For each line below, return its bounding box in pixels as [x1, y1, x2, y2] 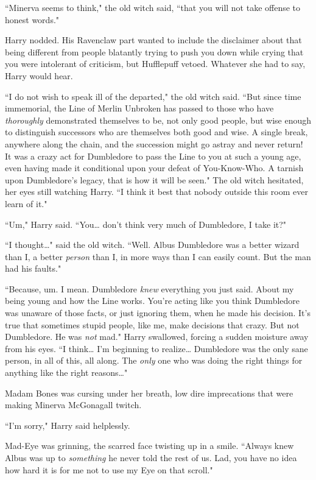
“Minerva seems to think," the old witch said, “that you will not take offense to [5, 1, 301, 13]
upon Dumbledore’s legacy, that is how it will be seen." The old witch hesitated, [5, 173, 304, 186]
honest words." [5, 13, 60, 26]
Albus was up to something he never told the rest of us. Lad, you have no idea [5, 451, 297, 464]
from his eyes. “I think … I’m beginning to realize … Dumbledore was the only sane [5, 342, 308, 355]
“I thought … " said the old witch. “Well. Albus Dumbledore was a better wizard [5, 238, 300, 251]
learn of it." [5, 197, 47, 210]
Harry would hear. [5, 69, 73, 82]
